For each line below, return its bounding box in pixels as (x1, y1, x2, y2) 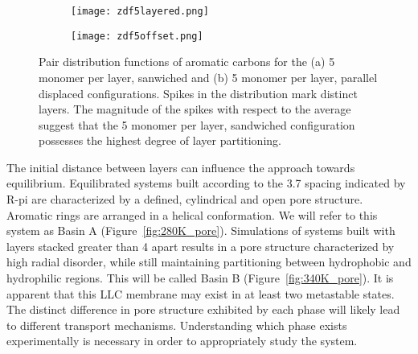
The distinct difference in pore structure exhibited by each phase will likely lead (6, 301, 400, 318)
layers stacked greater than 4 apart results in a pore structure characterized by (6, 237, 395, 254)
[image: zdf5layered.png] (71, 6, 209, 17)
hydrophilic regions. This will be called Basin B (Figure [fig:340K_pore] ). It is (6, 270, 394, 286)
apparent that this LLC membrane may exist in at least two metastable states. (6, 285, 395, 302)
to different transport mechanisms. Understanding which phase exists (6, 316, 347, 333)
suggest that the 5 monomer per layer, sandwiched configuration (39, 116, 355, 133)
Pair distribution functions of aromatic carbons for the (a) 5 (39, 53, 335, 70)
